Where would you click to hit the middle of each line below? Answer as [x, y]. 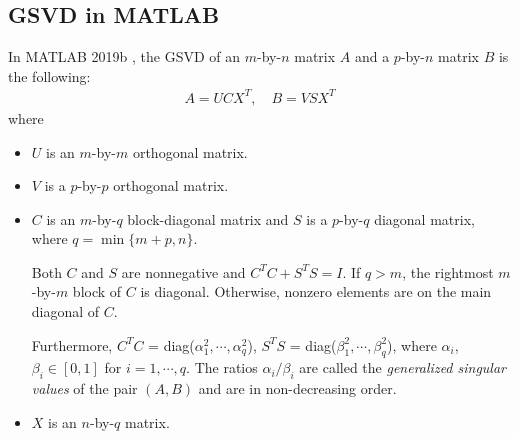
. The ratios [222, 367]
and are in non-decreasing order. [297, 388]
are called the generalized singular [403, 367]
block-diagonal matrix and [208, 218]
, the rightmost [448, 271]
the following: [49, 75]
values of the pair [84, 388]
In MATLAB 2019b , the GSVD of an [124, 56]
